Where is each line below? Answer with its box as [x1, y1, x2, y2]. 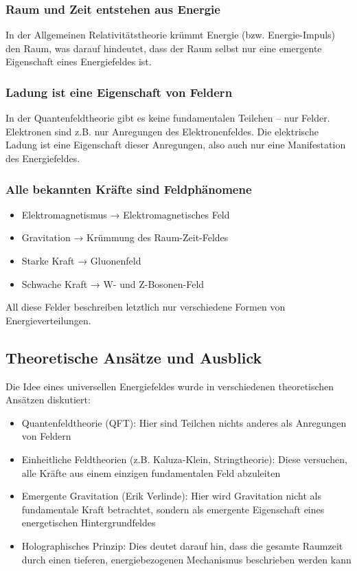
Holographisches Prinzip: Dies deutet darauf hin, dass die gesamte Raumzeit [21, 538, 343, 552]
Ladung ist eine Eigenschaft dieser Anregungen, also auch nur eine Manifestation [5, 137, 346, 152]
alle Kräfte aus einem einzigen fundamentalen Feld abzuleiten [21, 465, 281, 480]
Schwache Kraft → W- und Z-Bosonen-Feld [21, 276, 205, 291]
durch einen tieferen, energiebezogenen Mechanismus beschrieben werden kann [21, 552, 352, 566]
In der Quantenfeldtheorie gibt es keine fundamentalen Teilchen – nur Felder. [5, 111, 330, 125]
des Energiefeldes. [5, 151, 80, 165]
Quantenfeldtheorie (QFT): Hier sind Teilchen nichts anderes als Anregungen [21, 415, 347, 429]
